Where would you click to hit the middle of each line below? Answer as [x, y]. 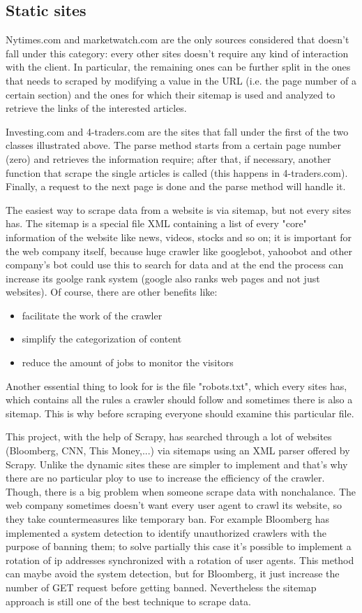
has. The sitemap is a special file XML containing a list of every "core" [156, 223]
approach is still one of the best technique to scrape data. [128, 601]
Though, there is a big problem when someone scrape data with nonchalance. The [181, 491]
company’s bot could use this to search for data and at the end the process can [175, 265]
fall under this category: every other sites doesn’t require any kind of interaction [177, 53]
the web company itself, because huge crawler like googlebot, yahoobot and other [179, 251]
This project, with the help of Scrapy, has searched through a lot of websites [169, 437]
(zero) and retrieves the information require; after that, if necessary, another [168, 158]
